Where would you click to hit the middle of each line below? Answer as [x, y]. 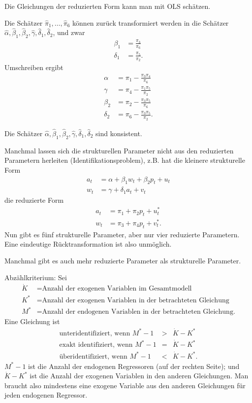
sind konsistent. [119, 133]
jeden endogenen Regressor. [46, 395]
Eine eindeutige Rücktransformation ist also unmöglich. [88, 244]
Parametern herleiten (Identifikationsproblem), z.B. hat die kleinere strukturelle [125, 160]
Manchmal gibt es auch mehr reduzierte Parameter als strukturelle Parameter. [123, 260]
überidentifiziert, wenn [93, 356]
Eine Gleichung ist [32, 321]
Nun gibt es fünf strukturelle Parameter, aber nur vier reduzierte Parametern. [122, 234]
